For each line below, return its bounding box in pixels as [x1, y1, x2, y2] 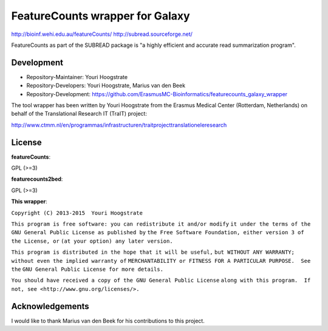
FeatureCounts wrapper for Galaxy [11, 9, 191, 23]
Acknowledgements [11, 301, 89, 312]
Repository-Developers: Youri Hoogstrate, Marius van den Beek [26, 82, 185, 89]
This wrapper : [11, 198, 48, 205]
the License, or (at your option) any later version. [11, 237, 173, 245]
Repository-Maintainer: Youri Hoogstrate [26, 73, 128, 80]
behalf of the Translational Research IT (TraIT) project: [11, 110, 147, 117]
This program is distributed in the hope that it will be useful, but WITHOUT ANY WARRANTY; [11, 249, 295, 256]
